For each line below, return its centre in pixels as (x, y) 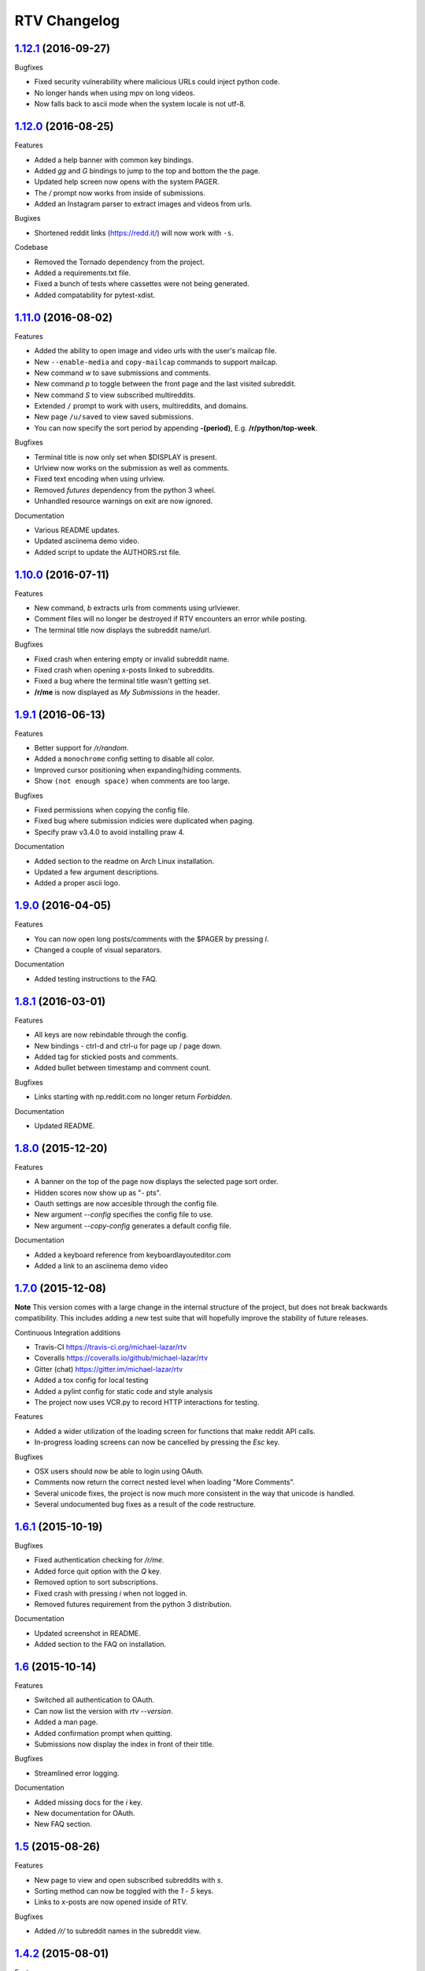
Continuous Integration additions (68, 1332)
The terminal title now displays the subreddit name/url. (123, 630)
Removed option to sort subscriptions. (96, 1582)
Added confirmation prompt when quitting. (103, 1733)
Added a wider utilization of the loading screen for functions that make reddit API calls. (175, 1431)
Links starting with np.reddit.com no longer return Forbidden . (133, 1097)
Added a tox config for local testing (91, 1380)
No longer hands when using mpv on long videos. (115, 93)
